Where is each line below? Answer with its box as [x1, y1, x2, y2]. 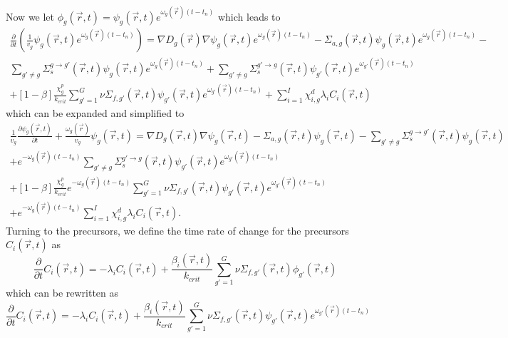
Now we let [6, 9, 55, 24]
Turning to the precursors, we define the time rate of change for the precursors [6, 222, 349, 237]
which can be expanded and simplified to [6, 105, 185, 120]
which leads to [217, 9, 281, 24]
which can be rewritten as [6, 285, 119, 300]
